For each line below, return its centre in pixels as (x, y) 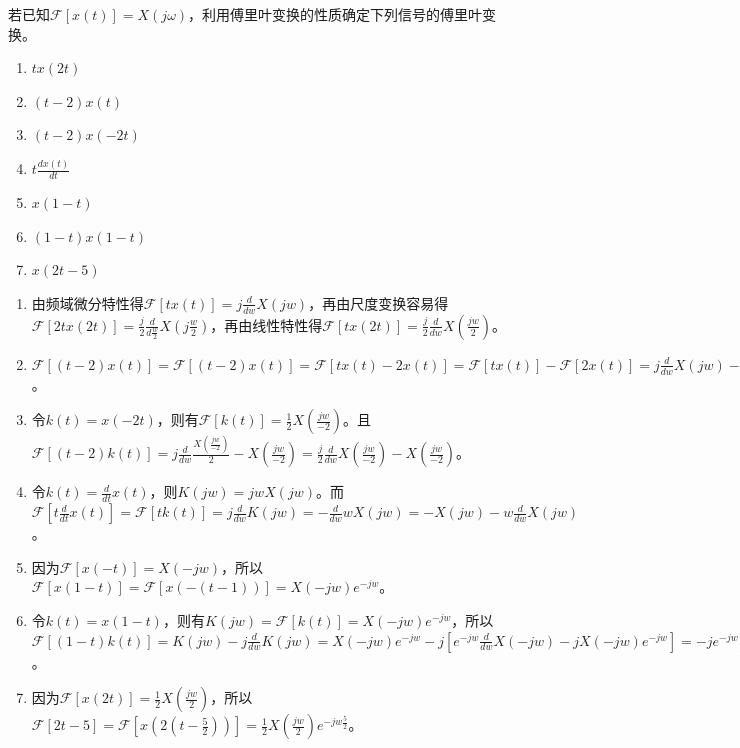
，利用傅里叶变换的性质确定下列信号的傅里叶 (335, 14)
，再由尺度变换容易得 (378, 302)
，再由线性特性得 (266, 324)
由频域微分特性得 (87, 302)
